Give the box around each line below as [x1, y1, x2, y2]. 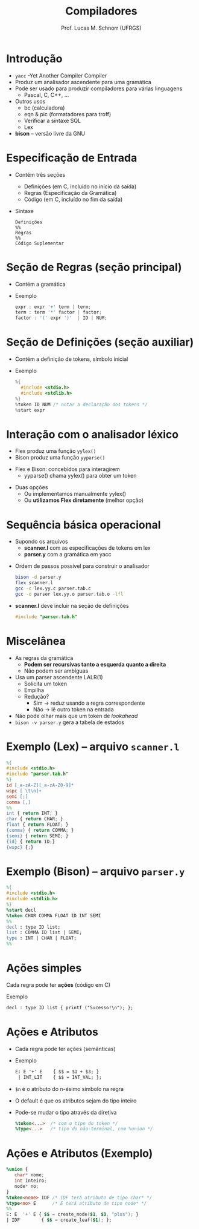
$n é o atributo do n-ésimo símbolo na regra [14, 1085, 124, 1092]
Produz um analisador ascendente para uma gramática [14, 78, 152, 85]
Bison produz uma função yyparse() [14, 454, 106, 461]
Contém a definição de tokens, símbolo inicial [14, 355, 128, 363]
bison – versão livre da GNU [14, 130, 86, 137]
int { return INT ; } [6, 810, 58, 817]
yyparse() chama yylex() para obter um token [24, 472, 137, 479]
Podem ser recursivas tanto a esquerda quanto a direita [24, 661, 166, 668]
